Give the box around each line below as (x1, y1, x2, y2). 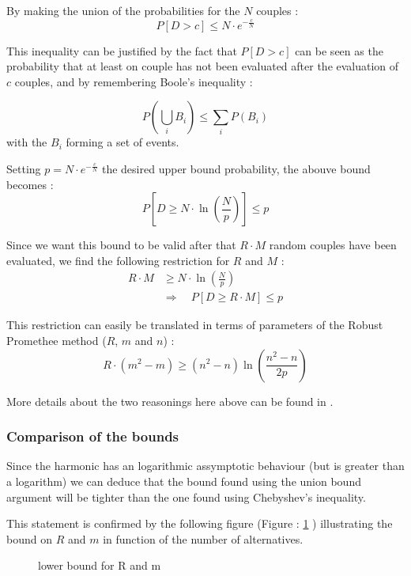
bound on (6, 530, 52, 547)
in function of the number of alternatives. (103, 530, 304, 547)
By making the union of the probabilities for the (6, 2, 240, 18)
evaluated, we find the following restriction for (6, 252, 230, 268)
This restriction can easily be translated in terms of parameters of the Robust (6, 316, 383, 333)
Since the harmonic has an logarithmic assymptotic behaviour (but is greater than (6, 457, 405, 474)
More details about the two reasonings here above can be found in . (6, 392, 334, 409)
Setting (6, 160, 41, 176)
